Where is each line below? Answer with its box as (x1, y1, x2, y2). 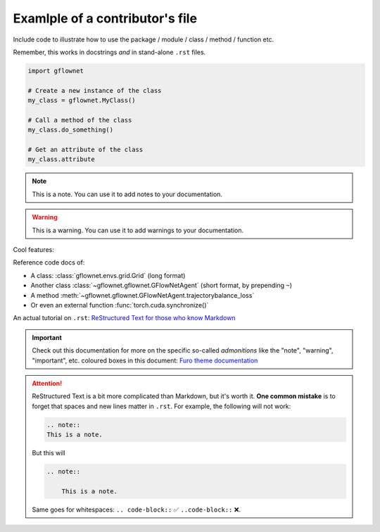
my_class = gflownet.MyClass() (27, 96, 137, 105)
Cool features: (13, 245, 54, 253)
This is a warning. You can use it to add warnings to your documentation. (32, 226, 244, 234)
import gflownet (27, 67, 84, 75)
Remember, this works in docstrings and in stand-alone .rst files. (13, 48, 206, 56)
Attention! (32, 379, 63, 387)
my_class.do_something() (27, 126, 114, 134)
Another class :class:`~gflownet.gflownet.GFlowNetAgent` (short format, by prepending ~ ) (30, 281, 292, 290)
